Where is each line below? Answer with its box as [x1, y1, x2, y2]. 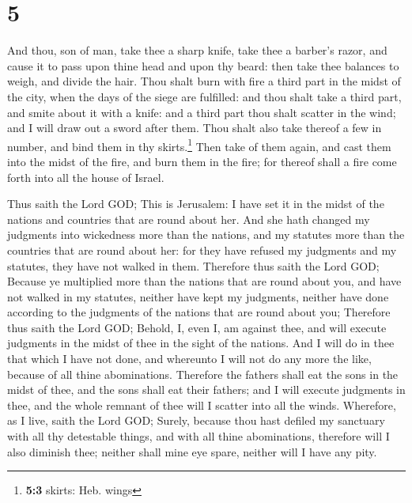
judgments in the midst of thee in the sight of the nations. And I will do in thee [7, 335, 395, 351]
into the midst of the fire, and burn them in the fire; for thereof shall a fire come [7, 153, 397, 169]
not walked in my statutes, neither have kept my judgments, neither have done [7, 288, 389, 304]
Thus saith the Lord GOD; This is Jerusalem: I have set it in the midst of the [7, 195, 384, 212]
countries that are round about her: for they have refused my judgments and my [7, 241, 397, 258]
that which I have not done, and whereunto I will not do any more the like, [7, 350, 372, 367]
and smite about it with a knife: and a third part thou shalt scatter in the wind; [7, 104, 396, 120]
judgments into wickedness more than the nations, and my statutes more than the [7, 226, 405, 243]
